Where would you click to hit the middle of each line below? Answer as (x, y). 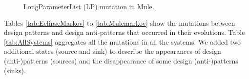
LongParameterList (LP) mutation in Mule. (89, 6)
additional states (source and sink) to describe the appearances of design (113, 51)
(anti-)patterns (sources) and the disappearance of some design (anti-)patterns (121, 60)
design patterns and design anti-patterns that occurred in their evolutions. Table (124, 32)
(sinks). (15, 70)
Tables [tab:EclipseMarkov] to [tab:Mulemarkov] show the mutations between (120, 23)
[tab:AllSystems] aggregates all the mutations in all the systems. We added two (123, 41)
